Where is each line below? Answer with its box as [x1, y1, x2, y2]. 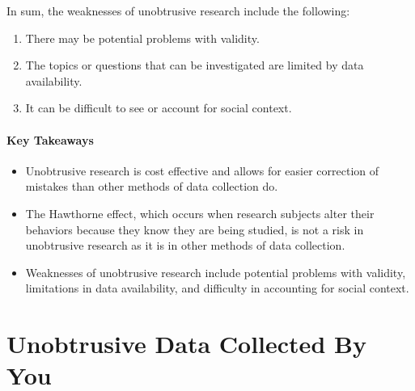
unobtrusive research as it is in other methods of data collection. [25, 237, 345, 254]
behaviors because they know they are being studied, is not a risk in [25, 221, 364, 238]
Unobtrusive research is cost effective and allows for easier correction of [25, 162, 379, 179]
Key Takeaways [6, 131, 94, 148]
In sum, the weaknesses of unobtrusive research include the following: [6, 2, 350, 19]
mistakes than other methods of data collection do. [25, 178, 278, 195]
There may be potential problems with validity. [25, 29, 260, 46]
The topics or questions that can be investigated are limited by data [25, 57, 364, 74]
